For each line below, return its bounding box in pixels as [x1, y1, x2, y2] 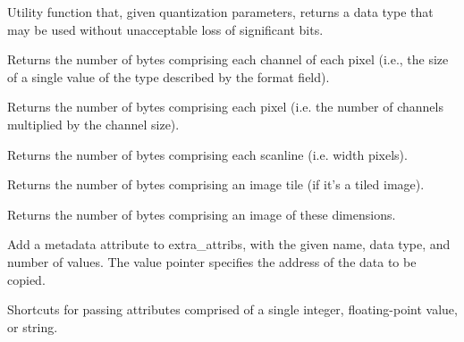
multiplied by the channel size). [7, 114, 180, 133]
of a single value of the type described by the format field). [7, 67, 330, 86]
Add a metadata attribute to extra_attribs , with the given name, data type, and [7, 235, 451, 254]
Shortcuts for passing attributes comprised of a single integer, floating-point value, [7, 300, 458, 319]
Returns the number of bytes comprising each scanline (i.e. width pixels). [7, 145, 408, 163]
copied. [7, 270, 46, 288]
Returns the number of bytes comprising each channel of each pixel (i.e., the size [7, 50, 449, 69]
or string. [7, 317, 58, 336]
